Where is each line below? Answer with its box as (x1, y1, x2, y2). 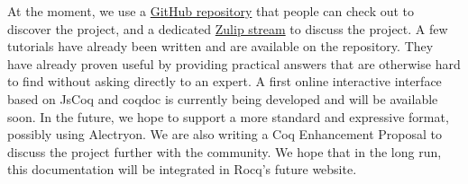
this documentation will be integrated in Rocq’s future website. (7, 160, 357, 179)
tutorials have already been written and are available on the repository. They (7, 37, 434, 56)
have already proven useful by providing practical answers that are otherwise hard (7, 54, 461, 73)
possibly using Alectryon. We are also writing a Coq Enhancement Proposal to (7, 125, 443, 144)
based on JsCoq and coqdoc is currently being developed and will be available (7, 89, 438, 108)
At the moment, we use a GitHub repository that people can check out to (7, 2, 415, 20)
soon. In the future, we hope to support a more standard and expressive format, (7, 107, 449, 126)
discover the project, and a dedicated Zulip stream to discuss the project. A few (7, 19, 448, 38)
